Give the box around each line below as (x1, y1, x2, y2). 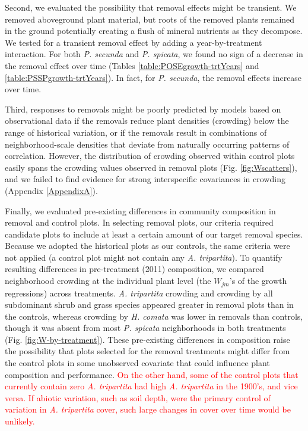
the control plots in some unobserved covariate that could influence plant (5, 357, 270, 369)
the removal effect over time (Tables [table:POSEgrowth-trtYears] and (5, 59, 259, 71)
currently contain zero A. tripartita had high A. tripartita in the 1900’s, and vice (5, 380, 298, 392)
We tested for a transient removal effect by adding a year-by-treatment (5, 36, 262, 48)
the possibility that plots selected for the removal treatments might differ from (5, 345, 290, 357)
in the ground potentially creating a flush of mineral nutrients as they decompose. (5, 24, 303, 37)
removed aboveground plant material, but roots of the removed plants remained (5, 13, 295, 25)
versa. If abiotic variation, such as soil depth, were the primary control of (5, 391, 271, 404)
